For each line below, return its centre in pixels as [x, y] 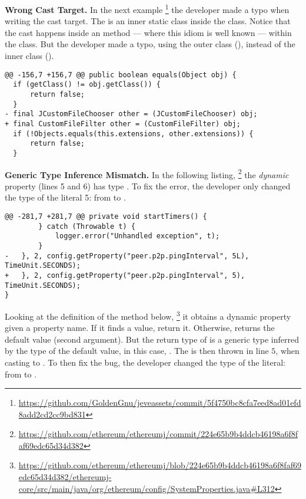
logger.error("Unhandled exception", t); [137, 236]
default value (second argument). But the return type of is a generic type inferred [152, 339]
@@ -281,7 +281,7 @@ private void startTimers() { [106, 216]
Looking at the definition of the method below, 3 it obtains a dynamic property [148, 315]
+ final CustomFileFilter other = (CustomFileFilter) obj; [123, 124]
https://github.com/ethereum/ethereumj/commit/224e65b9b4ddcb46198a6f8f [158, 434]
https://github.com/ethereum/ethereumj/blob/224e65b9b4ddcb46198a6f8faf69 [160, 465]
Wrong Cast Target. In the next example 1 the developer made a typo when [147, 9]
